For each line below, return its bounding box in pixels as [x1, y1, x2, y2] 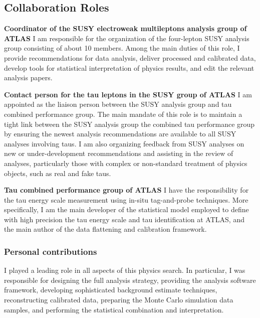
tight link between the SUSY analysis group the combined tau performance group [4, 118, 255, 129]
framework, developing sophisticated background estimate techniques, [4, 284, 217, 295]
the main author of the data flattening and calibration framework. [4, 224, 207, 234]
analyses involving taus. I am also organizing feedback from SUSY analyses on [4, 138, 244, 148]
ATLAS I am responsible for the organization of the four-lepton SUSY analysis [4, 33, 249, 43]
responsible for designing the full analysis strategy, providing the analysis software [4, 274, 256, 285]
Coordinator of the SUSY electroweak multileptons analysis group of [4, 23, 247, 34]
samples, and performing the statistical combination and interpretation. [4, 304, 224, 314]
